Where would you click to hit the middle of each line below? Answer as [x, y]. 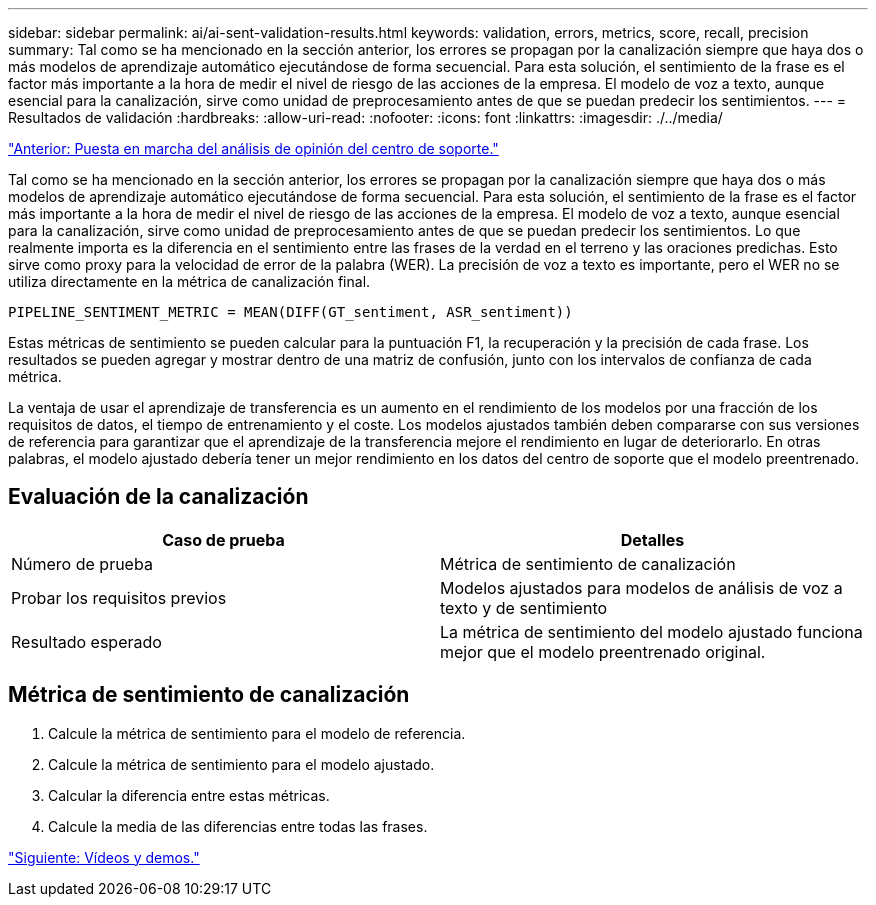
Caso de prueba [223, 539]
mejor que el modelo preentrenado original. [603, 651]
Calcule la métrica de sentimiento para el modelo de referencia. [257, 733]
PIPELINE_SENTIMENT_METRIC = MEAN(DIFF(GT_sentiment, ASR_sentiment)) [290, 312]
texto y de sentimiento [524, 607]
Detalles [652, 539]
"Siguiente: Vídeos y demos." [104, 857]
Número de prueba [82, 563]
